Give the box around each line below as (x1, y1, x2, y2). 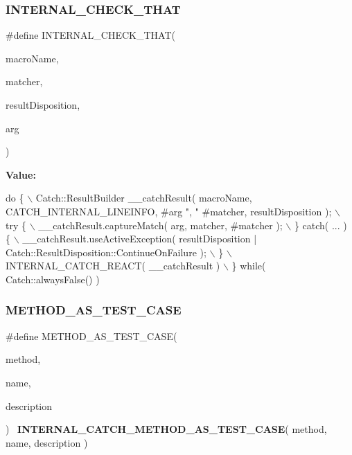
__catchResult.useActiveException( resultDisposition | (22, 231, 257, 246)
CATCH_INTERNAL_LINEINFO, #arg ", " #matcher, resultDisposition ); (6, 204, 332, 218)
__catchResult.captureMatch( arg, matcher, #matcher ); (38, 217, 283, 232)
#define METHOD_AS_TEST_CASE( (6, 328, 177, 343)
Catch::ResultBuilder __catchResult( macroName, (35, 190, 252, 205)
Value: (6, 167, 36, 181)
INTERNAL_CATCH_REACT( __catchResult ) (6, 258, 220, 273)
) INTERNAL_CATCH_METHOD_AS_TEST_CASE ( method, (6, 422, 327, 436)
